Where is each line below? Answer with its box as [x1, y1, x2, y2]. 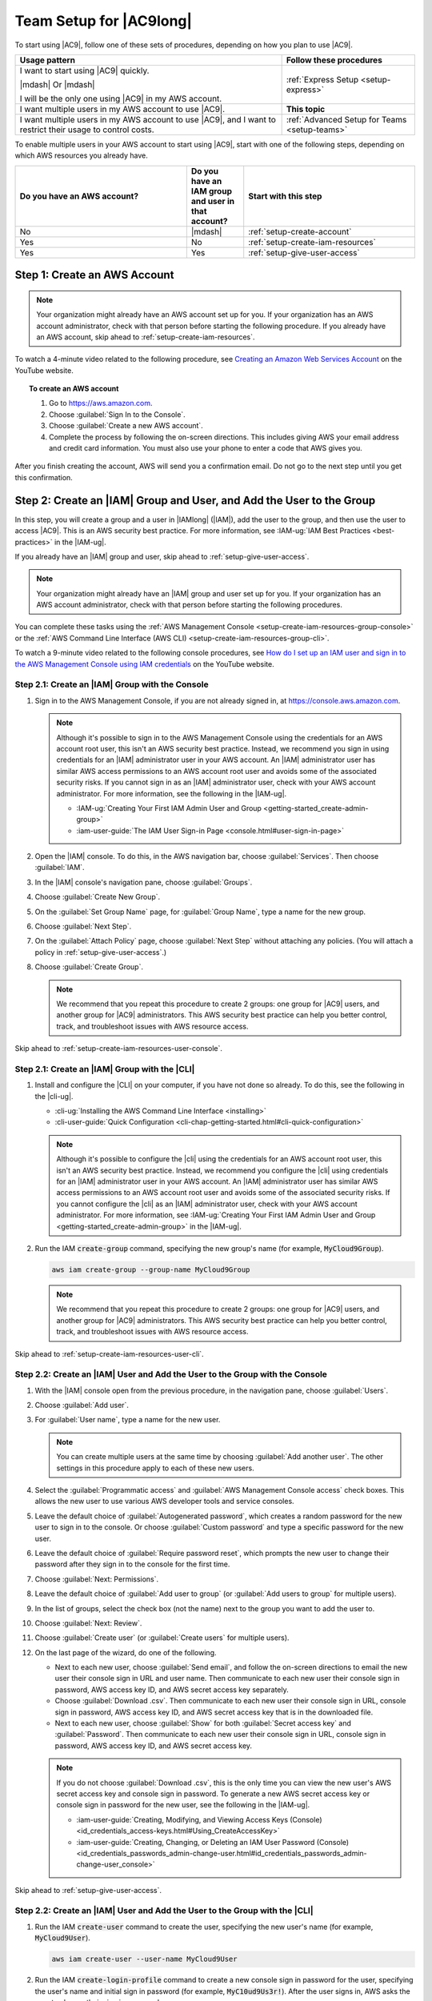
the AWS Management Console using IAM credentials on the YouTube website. [14, 659, 275, 668]
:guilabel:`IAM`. [34, 863, 85, 872]
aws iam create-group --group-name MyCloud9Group [51, 1265, 250, 1274]
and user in [190, 195, 235, 207]
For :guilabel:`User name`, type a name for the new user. [34, 1415, 221, 1425]
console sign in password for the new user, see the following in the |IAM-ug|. [56, 1800, 310, 1810]
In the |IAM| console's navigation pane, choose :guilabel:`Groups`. [34, 877, 253, 887]
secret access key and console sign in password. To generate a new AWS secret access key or [56, 1789, 370, 1798]
